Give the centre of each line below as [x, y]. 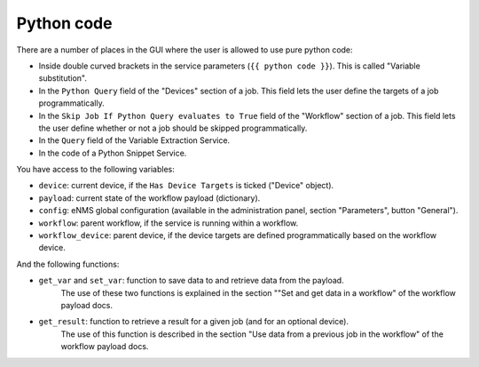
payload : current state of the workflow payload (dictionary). [149, 198]
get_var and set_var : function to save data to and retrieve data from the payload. [192, 281]
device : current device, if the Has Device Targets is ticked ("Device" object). [186, 186]
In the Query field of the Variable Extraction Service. [134, 140]
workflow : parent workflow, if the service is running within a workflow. [169, 223]
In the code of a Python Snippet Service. [113, 153]
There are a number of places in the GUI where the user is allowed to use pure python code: [185, 50]
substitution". [63, 78]
